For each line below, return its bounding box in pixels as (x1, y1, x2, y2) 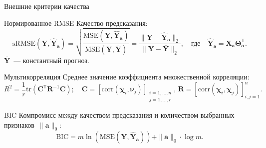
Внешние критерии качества (4, 1, 89, 11)
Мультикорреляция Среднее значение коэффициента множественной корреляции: (4, 72, 250, 82)
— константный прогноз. (13, 55, 89, 65)
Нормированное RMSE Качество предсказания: (4, 17, 148, 28)
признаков (4, 119, 34, 130)
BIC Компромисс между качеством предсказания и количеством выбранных (4, 110, 235, 120)
